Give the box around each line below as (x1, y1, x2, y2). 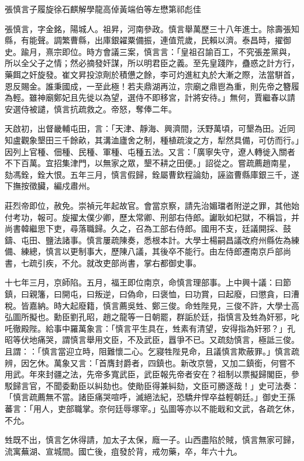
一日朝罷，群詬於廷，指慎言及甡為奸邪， (135, 311, 291, 323)
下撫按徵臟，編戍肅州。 (5, 180, 95, 192)
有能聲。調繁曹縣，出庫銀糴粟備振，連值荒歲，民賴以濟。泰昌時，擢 (20, 34, 283, 46)
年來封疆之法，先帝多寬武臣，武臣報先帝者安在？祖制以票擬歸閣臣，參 (29, 368, 299, 380)
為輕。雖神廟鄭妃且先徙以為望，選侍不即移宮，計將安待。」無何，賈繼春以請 (5, 91, 295, 104)
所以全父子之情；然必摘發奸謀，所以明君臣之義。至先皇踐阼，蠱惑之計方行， (5, 57, 299, 69)
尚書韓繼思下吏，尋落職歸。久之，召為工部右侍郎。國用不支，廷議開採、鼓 (5, 222, 291, 235)
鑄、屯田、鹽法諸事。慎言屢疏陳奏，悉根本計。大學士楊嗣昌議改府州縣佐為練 (5, 233, 299, 246)
